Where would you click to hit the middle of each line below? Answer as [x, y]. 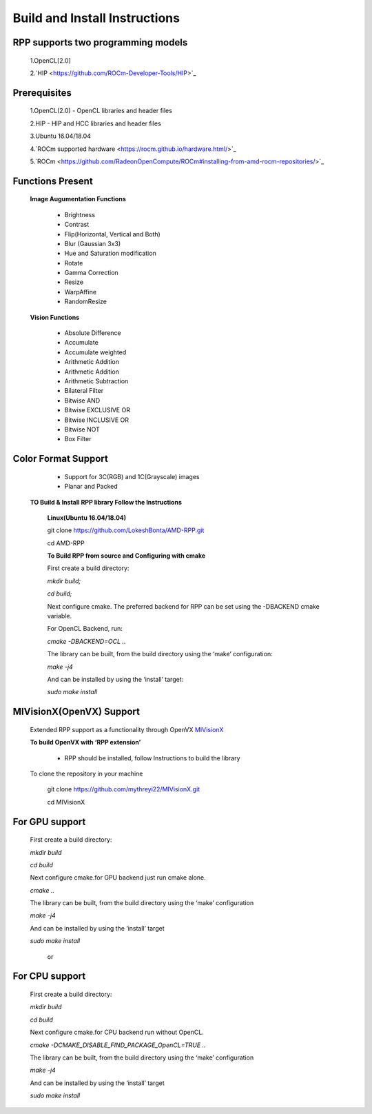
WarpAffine [80, 292]
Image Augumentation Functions [78, 199]
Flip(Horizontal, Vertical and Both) [113, 234]
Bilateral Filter [84, 391]
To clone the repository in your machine [86, 773]
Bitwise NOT [82, 429]
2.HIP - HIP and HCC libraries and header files [95, 123]
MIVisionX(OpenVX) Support [76, 712]
